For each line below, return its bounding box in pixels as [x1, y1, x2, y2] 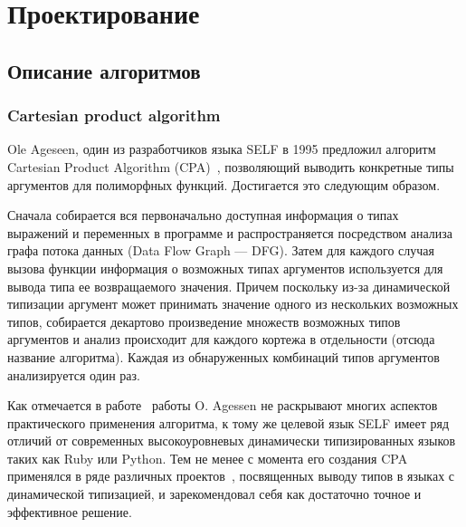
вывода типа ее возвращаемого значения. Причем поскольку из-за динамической [7, 276, 451, 295]
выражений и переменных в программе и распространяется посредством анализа [7, 223, 453, 242]
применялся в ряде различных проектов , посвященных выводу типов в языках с [7, 466, 455, 485]
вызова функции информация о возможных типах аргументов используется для [7, 258, 443, 277]
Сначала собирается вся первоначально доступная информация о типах [7, 206, 399, 225]
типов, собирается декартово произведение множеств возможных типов [7, 311, 401, 331]
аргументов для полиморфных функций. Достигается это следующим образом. [7, 175, 441, 194]
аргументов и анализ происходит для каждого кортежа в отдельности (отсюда [7, 330, 435, 349]
